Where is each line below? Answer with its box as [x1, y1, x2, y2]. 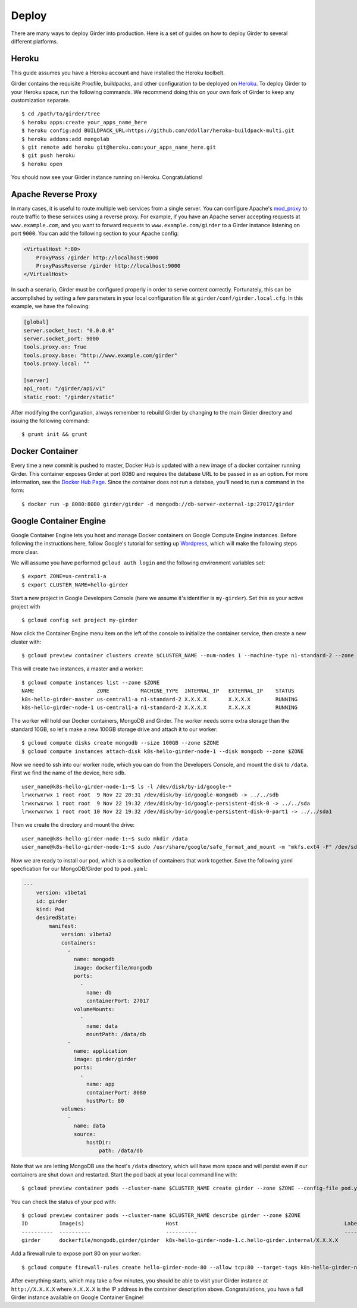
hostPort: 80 [86, 1097, 124, 1105]
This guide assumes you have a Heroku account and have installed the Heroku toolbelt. [11, 69, 226, 76]
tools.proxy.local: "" [23, 360, 90, 367]
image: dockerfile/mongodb [73, 964, 153, 971]
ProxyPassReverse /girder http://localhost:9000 [36, 262, 181, 269]
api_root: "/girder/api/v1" [23, 385, 105, 392]
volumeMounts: [73, 1006, 115, 1012]
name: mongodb [73, 956, 115, 963]
